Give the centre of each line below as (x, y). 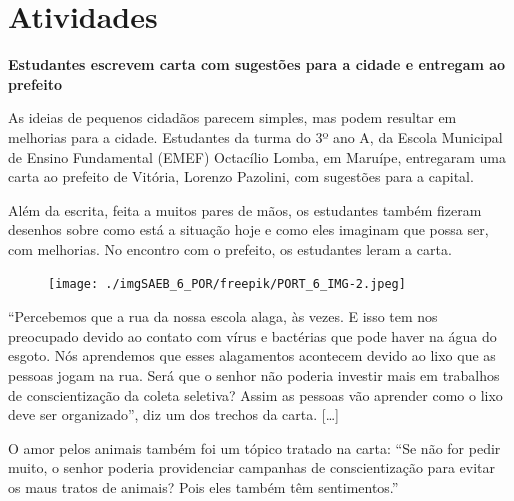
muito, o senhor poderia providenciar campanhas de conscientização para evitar (251, 467)
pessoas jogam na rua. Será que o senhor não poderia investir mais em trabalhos (254, 374)
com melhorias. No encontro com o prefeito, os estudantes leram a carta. (230, 248)
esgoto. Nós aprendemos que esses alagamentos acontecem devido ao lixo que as (252, 355)
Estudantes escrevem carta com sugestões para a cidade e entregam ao (257, 64)
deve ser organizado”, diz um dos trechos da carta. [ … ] (173, 414)
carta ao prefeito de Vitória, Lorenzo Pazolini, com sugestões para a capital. (241, 176)
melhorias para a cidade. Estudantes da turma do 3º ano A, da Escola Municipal (255, 136)
